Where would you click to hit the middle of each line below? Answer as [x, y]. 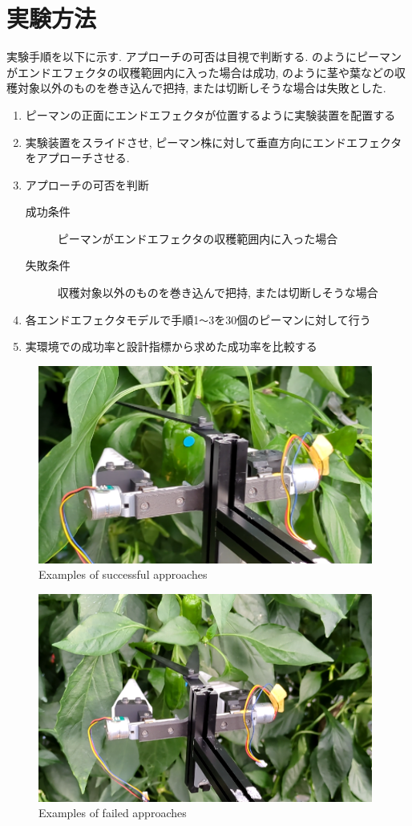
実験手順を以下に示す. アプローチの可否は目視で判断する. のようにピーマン [204, 57]
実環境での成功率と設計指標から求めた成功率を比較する [171, 346]
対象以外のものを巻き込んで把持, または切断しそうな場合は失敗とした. [202, 88]
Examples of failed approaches [113, 813]
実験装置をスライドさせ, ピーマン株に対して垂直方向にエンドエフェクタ [214, 142]
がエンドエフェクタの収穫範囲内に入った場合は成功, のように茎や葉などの [200, 72]
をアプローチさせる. [77, 158]
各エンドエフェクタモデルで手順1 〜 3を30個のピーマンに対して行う [198, 319]
